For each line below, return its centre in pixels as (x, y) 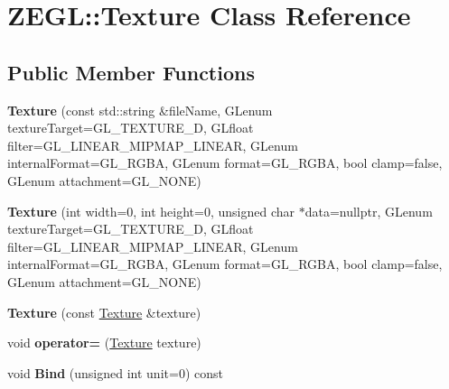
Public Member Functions (131, 72)
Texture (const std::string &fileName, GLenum (140, 110)
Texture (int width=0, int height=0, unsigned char (151, 211)
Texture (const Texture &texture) (104, 312)
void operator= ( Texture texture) (104, 343)
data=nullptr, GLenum (369, 211)
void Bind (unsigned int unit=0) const (115, 372)
